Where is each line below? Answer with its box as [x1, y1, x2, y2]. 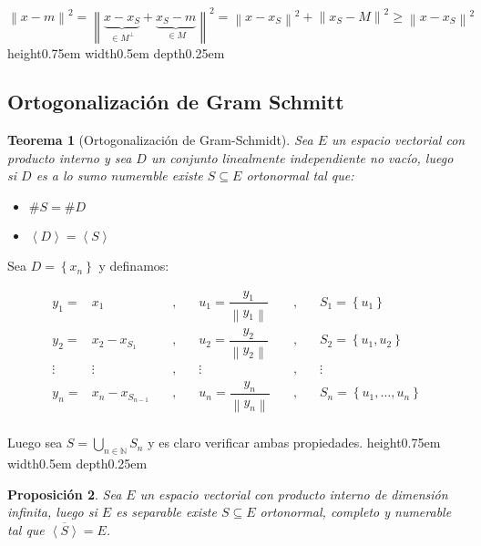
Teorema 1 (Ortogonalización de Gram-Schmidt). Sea [7, 130, 313, 149]
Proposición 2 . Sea [7, 484, 122, 503]
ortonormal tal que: [246, 166, 354, 185]
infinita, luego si [7, 502, 97, 521]
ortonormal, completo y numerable [260, 502, 452, 521]
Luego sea [7, 433, 63, 452]
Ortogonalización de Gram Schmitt [7, 88, 344, 116]
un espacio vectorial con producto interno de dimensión [139, 484, 448, 503]
